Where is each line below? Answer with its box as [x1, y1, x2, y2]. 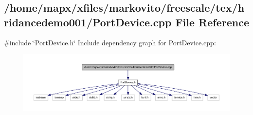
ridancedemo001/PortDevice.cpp [4, 14, 172, 29]
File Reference [175, 14, 249, 29]
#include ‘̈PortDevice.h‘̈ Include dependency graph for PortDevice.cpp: [4, 37, 216, 47]
